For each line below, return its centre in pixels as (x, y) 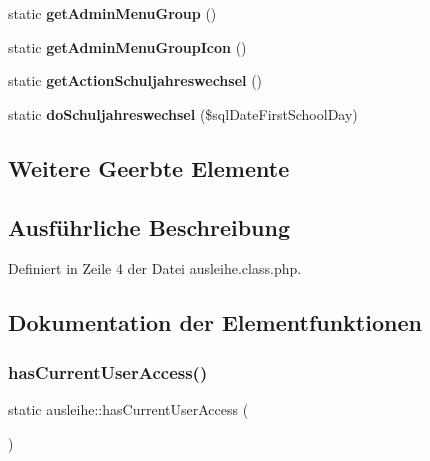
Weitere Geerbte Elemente (149, 167)
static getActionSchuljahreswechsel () (135, 80)
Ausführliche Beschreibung (149, 226)
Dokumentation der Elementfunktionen (215, 322)
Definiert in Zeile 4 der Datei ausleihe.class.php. (155, 268)
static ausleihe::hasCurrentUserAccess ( (128, 408)
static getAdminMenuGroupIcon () (127, 46)
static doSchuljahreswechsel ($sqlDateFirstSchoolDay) (183, 113)
